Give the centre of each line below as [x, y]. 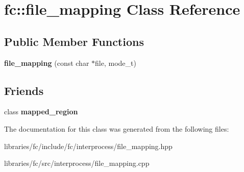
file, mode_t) [116, 63]
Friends [24, 90]
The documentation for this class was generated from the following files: [117, 128]
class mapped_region [41, 112]
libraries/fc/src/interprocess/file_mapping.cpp [77, 163]
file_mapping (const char [47, 63]
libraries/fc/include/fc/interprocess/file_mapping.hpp [88, 146]
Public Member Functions [74, 41]
